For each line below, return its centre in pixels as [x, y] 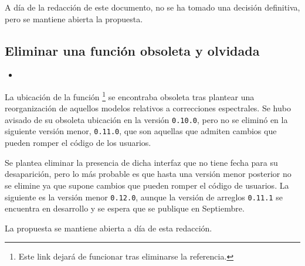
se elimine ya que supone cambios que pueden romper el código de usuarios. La [147, 185]
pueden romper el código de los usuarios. [78, 143]
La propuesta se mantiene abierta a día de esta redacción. [109, 228]
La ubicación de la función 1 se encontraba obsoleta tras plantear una [130, 96]
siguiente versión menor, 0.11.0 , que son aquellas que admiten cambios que [141, 131]
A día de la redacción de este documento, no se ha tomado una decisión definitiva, [152, 7]
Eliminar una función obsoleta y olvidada [132, 50]
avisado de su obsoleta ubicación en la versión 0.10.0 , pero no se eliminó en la [146, 119]
